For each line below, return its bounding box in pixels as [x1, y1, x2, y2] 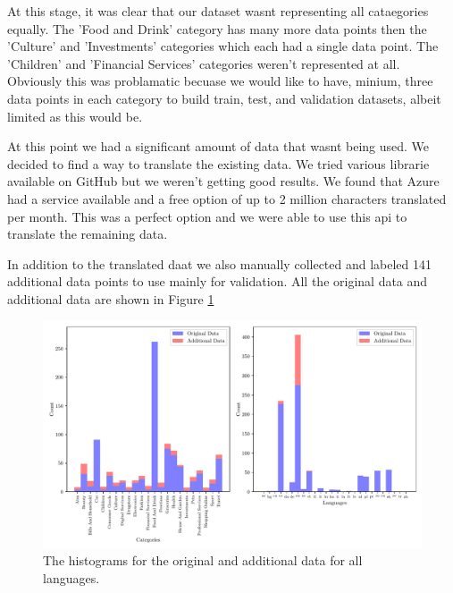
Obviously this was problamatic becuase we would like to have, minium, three [7, 72, 433, 90]
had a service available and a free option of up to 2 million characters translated [7, 189, 447, 208]
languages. [43, 568, 100, 587]
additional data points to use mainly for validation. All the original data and [7, 272, 428, 291]
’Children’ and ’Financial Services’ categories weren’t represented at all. [7, 54, 400, 72]
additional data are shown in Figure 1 [7, 289, 214, 308]
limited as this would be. [7, 106, 143, 125]
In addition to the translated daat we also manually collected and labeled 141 [7, 254, 432, 273]
